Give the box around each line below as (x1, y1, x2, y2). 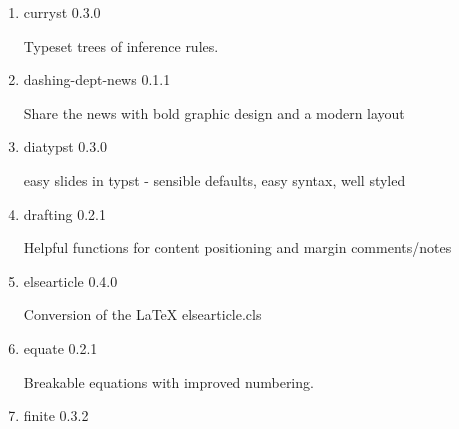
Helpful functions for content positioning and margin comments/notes (23, 237, 452, 258)
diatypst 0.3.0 (23, 136, 108, 157)
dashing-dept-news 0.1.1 (23, 69, 171, 90)
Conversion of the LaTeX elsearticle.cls (23, 304, 262, 325)
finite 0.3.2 (23, 405, 89, 426)
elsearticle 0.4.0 (23, 270, 118, 291)
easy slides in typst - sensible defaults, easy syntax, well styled (23, 169, 406, 190)
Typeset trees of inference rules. (23, 35, 219, 56)
